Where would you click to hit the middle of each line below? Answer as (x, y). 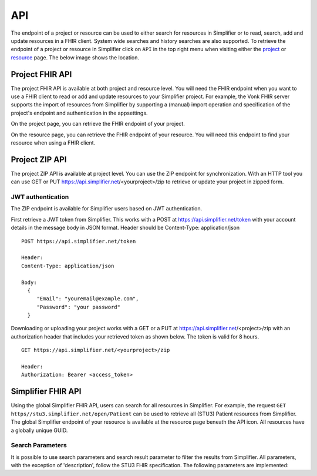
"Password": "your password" (78, 307)
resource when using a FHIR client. (53, 143)
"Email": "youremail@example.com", (88, 299)
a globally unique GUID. (39, 430)
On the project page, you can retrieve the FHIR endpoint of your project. (98, 124)
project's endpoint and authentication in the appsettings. (79, 113)
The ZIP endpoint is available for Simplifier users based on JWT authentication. (107, 209)
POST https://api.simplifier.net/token (79, 241)
